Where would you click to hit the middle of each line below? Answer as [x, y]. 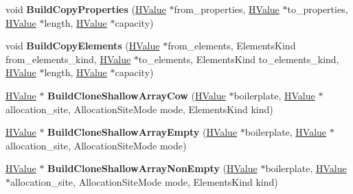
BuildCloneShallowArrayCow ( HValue [137, 95]
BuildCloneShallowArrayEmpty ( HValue [143, 132]
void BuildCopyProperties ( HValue [86, 9]
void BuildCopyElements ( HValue [83, 46]
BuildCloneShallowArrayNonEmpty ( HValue [152, 168]
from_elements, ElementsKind [232, 46]
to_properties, [318, 9]
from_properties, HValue [227, 9]
